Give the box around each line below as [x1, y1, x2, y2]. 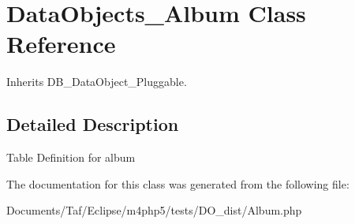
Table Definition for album [6, 149, 136, 166]
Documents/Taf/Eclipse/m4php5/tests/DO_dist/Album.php [6, 202, 302, 218]
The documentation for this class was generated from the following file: [6, 175, 349, 192]
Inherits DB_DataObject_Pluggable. [6, 73, 187, 90]
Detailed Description [6, 112, 179, 136]
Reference [6, 28, 116, 60]
